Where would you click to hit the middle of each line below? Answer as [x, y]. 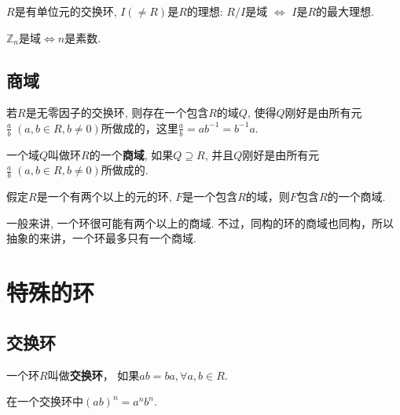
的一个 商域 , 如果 [131, 154]
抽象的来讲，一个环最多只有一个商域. [101, 238]
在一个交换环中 [45, 401]
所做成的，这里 [139, 127]
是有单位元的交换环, [66, 11]
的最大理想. [345, 11]
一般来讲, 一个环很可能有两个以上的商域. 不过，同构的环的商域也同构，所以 [200, 222]
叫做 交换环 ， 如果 [94, 375]
